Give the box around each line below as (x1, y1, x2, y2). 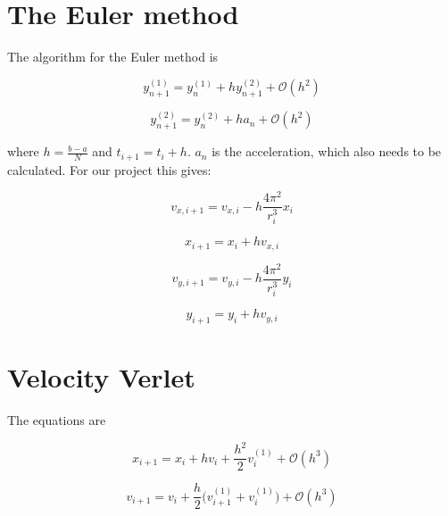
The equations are (7, 411, 106, 429)
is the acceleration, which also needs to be (212, 142, 442, 161)
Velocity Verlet (7, 359, 195, 395)
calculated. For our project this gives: (7, 160, 212, 179)
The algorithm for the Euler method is (7, 47, 219, 66)
